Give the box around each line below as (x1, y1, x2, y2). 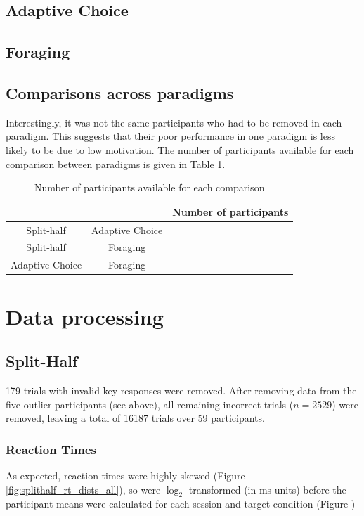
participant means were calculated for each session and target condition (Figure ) (6, 496, 356, 511)
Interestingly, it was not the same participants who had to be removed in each (6, 115, 342, 129)
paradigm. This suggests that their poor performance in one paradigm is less (6, 129, 335, 143)
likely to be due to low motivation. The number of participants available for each (6, 142, 354, 157)
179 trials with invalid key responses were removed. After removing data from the (6, 382, 357, 397)
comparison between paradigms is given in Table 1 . (6, 156, 226, 171)
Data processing (6, 302, 164, 330)
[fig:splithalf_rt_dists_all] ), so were (6, 482, 161, 496)
